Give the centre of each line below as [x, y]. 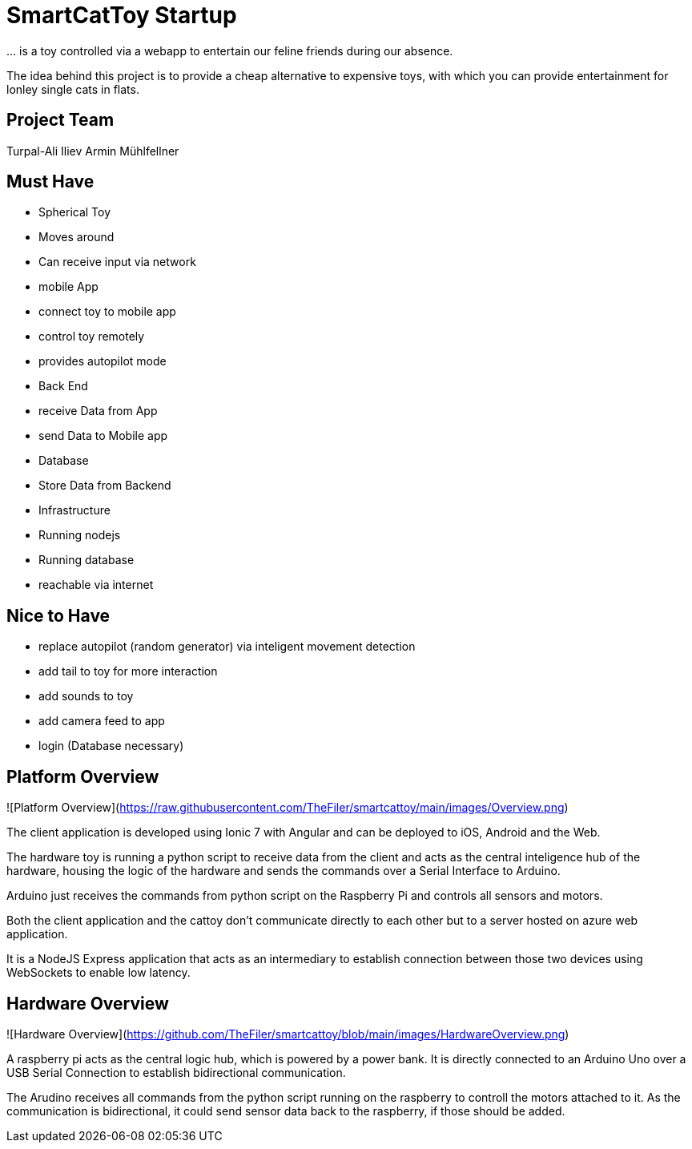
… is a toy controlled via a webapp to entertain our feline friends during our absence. [230, 50]
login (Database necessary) [111, 746]
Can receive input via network [117, 262]
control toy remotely [92, 337]
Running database [86, 560]
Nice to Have [58, 615]
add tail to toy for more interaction [128, 671]
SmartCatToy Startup [122, 15]
